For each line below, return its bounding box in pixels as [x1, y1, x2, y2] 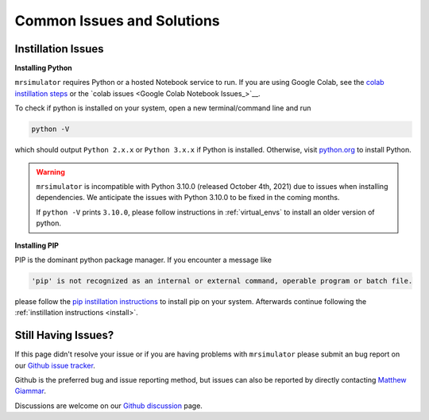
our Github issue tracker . [14, 360, 95, 370]
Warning [36, 167, 65, 176]
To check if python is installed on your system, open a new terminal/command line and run [14, 103, 311, 113]
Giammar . [14, 386, 47, 396]
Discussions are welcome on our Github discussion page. [14, 401, 203, 410]
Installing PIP [14, 241, 60, 250]
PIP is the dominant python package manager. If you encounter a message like [14, 255, 272, 264]
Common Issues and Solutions [14, 12, 220, 29]
